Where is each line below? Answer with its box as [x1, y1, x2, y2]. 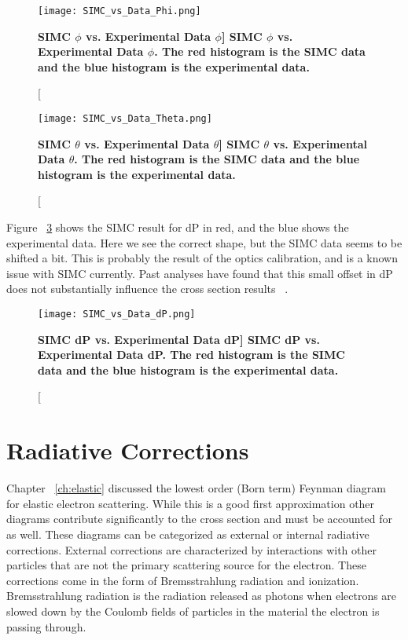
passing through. [6, 618, 86, 635]
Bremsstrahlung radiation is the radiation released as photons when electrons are [6, 587, 397, 604]
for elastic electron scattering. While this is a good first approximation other [6, 495, 375, 511]
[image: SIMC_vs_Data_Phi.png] [38, 5, 201, 16]
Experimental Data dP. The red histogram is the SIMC [38, 346, 345, 363]
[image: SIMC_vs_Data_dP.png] [38, 309, 196, 320]
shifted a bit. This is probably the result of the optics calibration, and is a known [6, 250, 399, 266]
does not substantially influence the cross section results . [6, 280, 289, 297]
